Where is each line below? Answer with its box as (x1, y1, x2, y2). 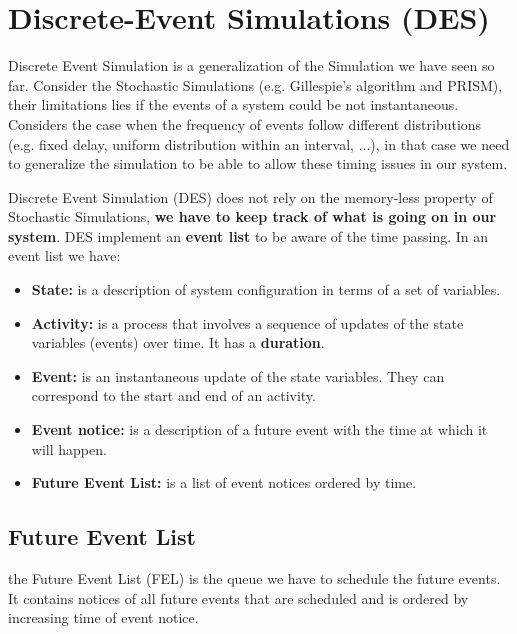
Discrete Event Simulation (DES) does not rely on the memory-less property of (8, 186, 493, 207)
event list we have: (8, 245, 121, 266)
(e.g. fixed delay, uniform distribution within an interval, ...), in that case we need (8, 133, 510, 154)
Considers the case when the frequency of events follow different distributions (8, 113, 482, 134)
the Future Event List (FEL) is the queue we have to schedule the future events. (8, 568, 501, 589)
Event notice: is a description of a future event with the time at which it (31, 419, 488, 440)
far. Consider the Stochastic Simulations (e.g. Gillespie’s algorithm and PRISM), (8, 74, 503, 95)
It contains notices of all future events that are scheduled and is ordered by (8, 587, 469, 608)
